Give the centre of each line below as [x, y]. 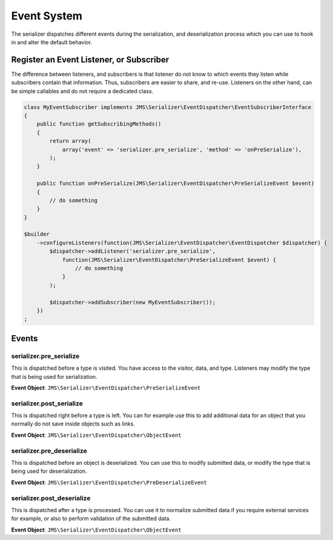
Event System [47, 16]
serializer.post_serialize [47, 403]
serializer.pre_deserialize [49, 450]
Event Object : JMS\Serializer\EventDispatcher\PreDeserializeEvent [109, 482]
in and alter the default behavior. [52, 42]
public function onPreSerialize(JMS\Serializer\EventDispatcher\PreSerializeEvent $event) [176, 184]
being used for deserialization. [49, 471]
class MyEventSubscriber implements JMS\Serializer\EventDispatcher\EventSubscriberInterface [168, 107]
